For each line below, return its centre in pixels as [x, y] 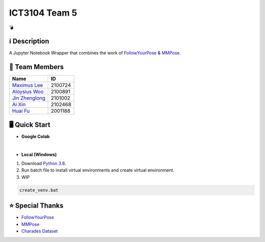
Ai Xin [19, 104]
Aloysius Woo [28, 92]
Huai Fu [21, 111]
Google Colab [36, 136]
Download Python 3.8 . [44, 164]
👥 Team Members [36, 67]
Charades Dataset [40, 231]
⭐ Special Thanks [36, 206]
